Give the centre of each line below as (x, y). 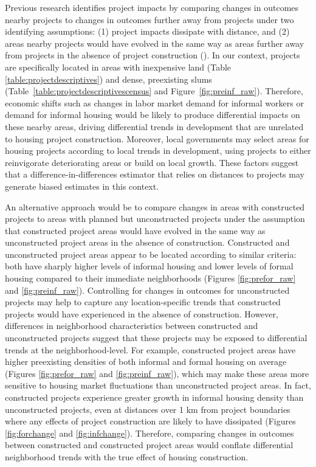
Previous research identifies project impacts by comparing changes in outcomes (152, 7)
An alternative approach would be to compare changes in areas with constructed (155, 206)
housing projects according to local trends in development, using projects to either (158, 150)
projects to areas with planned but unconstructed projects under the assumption (155, 219)
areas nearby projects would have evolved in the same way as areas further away (155, 43)
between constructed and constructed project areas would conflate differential (149, 445)
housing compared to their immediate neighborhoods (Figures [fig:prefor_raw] (150, 278)
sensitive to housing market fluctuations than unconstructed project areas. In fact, (158, 385)
